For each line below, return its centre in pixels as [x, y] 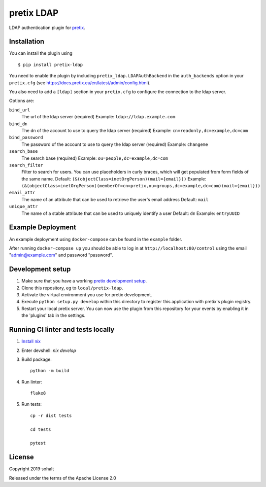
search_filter [26, 165]
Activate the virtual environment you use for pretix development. [87, 295]
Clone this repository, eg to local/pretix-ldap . [72, 288]
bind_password [26, 138]
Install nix [31, 341]
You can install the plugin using [41, 53]
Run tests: [32, 404]
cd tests [41, 429]
